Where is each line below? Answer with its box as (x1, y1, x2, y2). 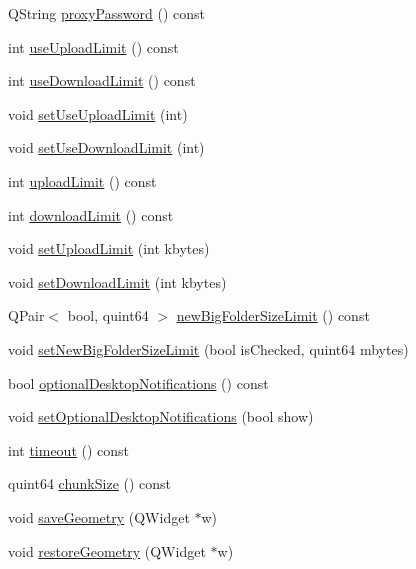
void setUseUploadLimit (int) (8, 103, 188, 124)
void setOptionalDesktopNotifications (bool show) (8, 406, 314, 427)
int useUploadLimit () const (8, 36, 179, 57)
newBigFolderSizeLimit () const (176, 305, 370, 326)
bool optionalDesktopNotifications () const (8, 372, 269, 393)
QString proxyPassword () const (8, 3, 205, 23)
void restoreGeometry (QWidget (8, 540, 206, 561)
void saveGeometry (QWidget (8, 506, 190, 527)
